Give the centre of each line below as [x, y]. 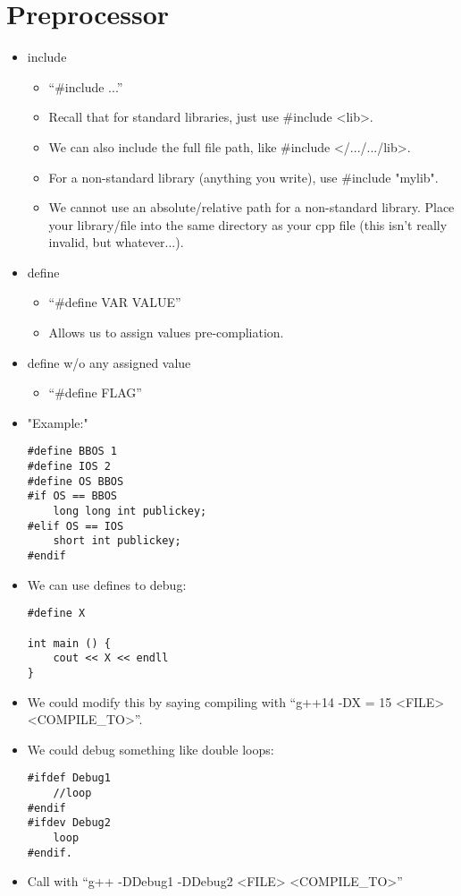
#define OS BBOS [75, 481]
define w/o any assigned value [109, 362]
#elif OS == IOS [75, 526]
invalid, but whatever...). [116, 242]
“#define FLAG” [95, 393]
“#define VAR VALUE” [115, 302]
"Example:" [58, 422]
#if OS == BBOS [72, 496]
